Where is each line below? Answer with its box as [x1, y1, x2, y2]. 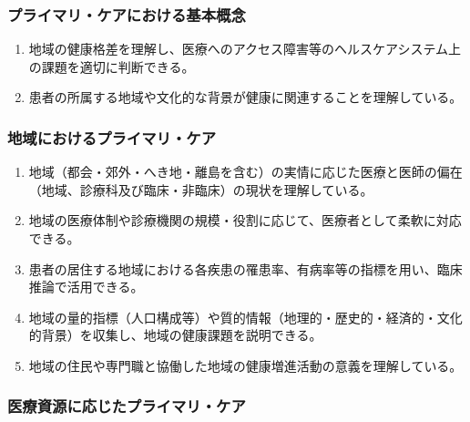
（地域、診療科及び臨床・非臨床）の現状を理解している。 [28, 180, 373, 199]
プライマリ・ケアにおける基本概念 [7, 3, 246, 26]
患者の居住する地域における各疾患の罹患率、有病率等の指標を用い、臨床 [28, 259, 463, 278]
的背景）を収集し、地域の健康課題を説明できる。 [28, 325, 322, 345]
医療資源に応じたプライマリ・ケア [7, 395, 246, 417]
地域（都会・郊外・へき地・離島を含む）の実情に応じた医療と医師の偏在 [28, 162, 463, 181]
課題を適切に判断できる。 [41, 57, 195, 76]
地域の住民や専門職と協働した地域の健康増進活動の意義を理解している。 [28, 355, 463, 375]
